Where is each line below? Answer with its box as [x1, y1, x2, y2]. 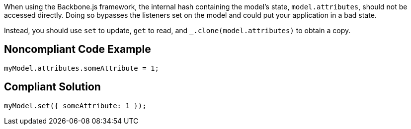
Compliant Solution [4, 81, 101, 93]
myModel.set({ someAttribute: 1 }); [4, 101, 147, 110]
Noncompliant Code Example [4, 43, 151, 56]
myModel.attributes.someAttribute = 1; [4, 64, 159, 72]
